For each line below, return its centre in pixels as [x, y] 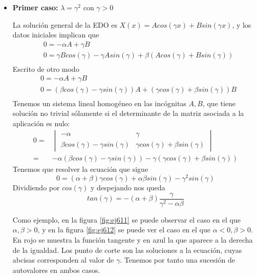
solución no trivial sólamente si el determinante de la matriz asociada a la [128, 113]
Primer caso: [35, 7]
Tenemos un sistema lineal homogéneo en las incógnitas [99, 103]
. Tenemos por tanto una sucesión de [177, 260]
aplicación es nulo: [41, 123]
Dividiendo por [36, 187]
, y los [242, 24]
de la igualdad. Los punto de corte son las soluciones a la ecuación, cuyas [127, 250]
